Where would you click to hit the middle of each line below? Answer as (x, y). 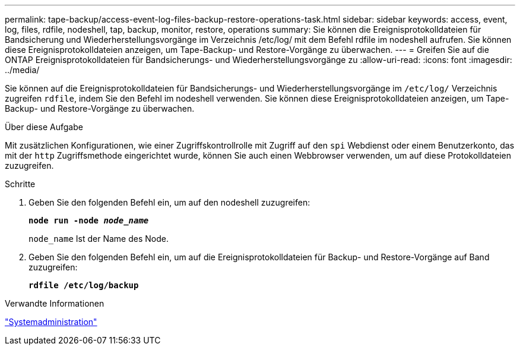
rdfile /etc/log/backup (84, 285)
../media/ (22, 70)
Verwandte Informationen (55, 303)
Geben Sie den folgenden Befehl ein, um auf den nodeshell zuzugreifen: (169, 202)
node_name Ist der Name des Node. (99, 239)
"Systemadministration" (51, 322)
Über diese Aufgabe (44, 127)
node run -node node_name (89, 220)
